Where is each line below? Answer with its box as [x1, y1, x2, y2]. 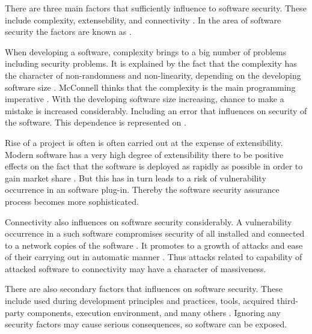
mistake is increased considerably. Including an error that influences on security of [5, 104, 307, 117]
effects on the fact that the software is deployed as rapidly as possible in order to [5, 160, 303, 172]
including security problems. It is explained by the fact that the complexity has [5, 57, 297, 70]
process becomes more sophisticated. [5, 195, 139, 207]
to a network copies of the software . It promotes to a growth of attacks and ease [5, 238, 303, 251]
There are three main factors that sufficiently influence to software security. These [5, 2, 307, 14]
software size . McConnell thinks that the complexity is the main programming [5, 80, 296, 93]
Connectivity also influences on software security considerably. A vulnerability [5, 215, 292, 228]
